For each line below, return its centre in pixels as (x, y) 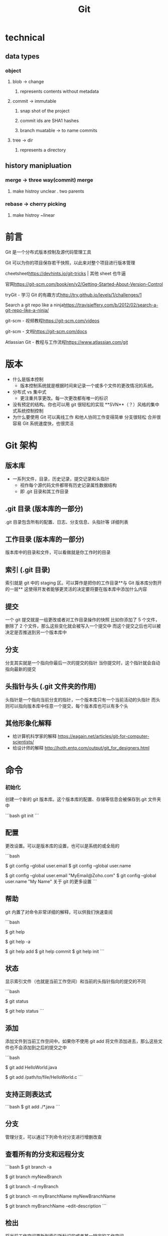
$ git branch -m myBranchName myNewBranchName (60, 1196)
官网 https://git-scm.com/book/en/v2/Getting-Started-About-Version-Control (84, 284)
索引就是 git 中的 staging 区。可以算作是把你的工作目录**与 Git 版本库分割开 (83, 583)
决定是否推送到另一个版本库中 (36, 632)
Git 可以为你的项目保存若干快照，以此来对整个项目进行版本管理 (70, 263)
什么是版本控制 (28, 379)
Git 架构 (21, 445)
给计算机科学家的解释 (34, 736)
